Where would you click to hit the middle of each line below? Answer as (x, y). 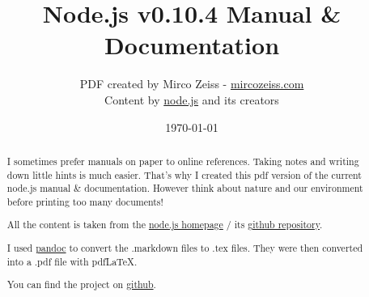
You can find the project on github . (81, 284)
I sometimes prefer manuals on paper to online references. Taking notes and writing (183, 161)
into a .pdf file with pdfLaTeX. (72, 261)
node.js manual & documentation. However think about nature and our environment (185, 188)
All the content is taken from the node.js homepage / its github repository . (165, 225)
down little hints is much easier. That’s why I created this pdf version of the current (184, 174)
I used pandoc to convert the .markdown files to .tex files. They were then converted (185, 247)
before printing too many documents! (85, 201)
